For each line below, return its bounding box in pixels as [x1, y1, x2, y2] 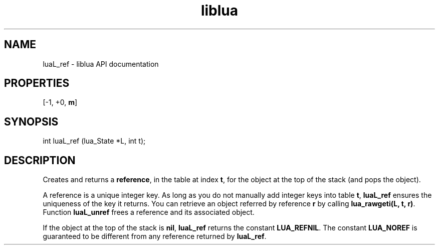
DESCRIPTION [4, 154, 76, 167]
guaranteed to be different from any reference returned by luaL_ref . [43, 232, 267, 241]
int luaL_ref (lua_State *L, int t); [43, 137, 146, 146]
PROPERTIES [4, 77, 70, 90]
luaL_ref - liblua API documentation [43, 59, 159, 68]
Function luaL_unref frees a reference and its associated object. [43, 208, 255, 217]
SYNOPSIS [4, 115, 59, 128]
